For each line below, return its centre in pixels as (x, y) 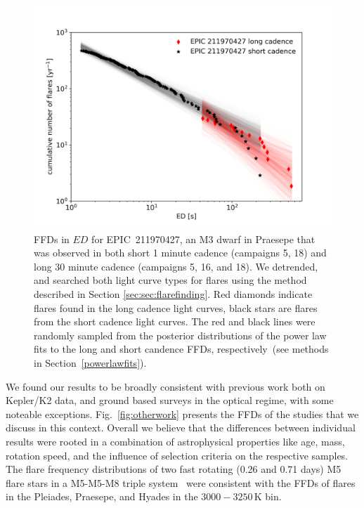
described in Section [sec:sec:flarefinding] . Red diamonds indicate (173, 293)
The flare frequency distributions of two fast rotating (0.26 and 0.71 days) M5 (174, 469)
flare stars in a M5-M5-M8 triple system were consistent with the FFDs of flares (181, 482)
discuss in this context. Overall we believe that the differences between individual (181, 428)
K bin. (268, 496)
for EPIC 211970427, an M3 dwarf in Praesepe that (203, 239)
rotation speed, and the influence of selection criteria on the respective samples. (177, 455)
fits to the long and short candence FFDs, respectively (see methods (181, 349)
